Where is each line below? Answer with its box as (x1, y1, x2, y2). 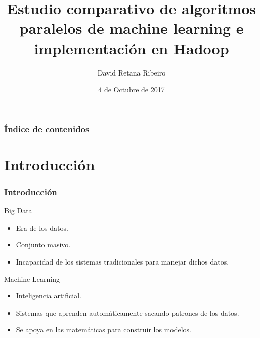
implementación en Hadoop (34, 37, 229, 58)
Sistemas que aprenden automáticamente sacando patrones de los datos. (16, 307, 239, 318)
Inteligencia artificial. (16, 290, 81, 301)
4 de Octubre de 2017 (98, 84, 165, 95)
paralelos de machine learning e (19, 18, 244, 39)
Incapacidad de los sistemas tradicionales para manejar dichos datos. (16, 256, 229, 267)
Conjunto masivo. (16, 239, 71, 250)
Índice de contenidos (4, 122, 90, 135)
